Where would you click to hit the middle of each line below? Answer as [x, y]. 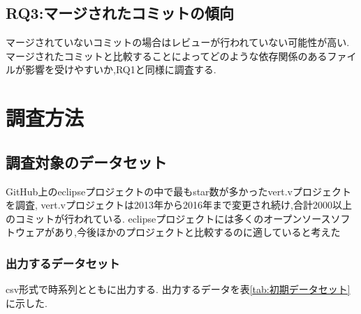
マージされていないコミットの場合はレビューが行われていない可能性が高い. [178, 42]
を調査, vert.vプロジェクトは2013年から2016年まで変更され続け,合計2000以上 [179, 205]
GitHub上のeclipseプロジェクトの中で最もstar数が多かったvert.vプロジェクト [179, 191]
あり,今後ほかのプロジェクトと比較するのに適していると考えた [197, 232]
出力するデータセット [63, 263]
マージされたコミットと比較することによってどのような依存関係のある [167, 55]
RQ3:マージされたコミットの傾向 [120, 13]
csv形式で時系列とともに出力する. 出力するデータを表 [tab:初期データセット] [178, 289]
